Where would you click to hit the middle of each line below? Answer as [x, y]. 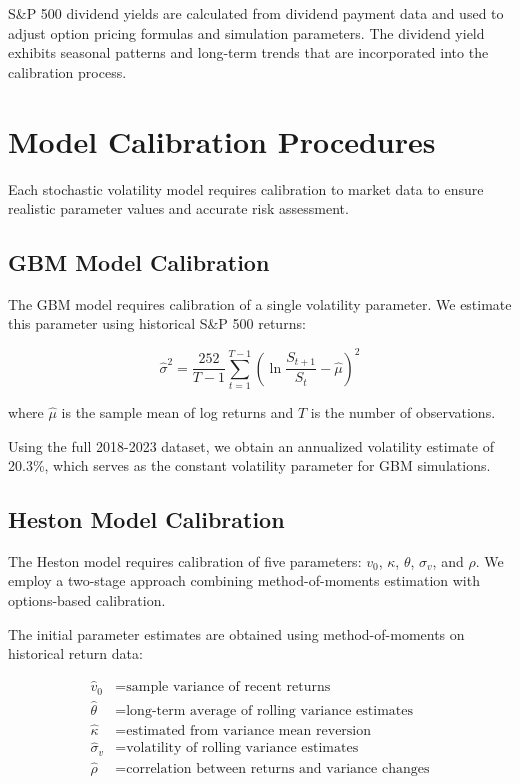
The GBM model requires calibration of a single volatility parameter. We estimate [260, 303]
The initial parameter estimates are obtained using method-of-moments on [236, 633]
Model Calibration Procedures [222, 140]
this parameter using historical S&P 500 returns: [157, 323]
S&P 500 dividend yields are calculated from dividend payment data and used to [256, 13]
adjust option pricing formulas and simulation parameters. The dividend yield [246, 32]
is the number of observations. [403, 411]
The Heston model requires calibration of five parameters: [185, 560]
